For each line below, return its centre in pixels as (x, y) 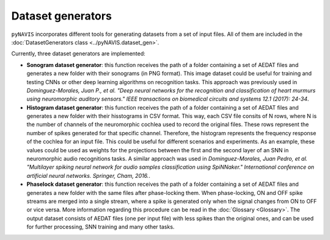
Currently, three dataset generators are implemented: (79, 54)
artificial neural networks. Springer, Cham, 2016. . (89, 175)
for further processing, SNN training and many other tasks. (101, 227)
